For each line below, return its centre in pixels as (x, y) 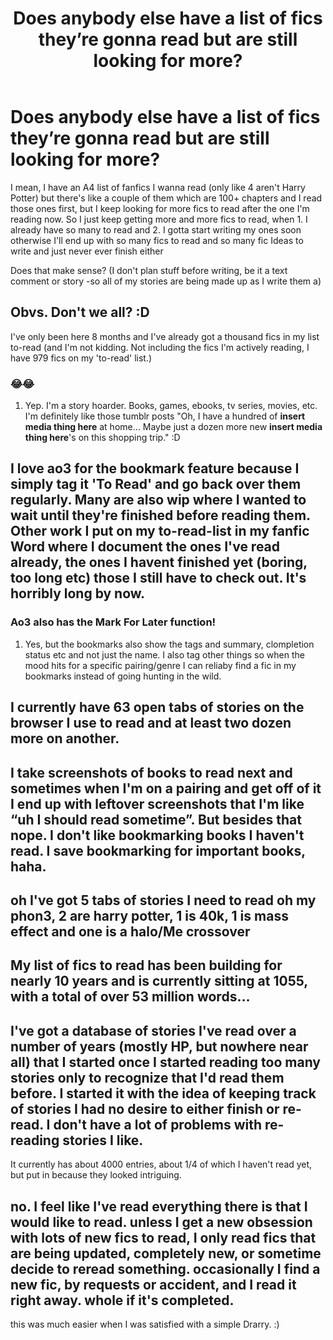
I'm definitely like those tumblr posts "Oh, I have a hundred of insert (165, 416)
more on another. (65, 738)
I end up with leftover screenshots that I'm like (157, 803)
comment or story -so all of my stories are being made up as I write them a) (166, 281)
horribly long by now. (78, 593)
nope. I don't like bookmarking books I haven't (157, 835)
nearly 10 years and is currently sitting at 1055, (159, 981)
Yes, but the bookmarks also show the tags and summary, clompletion (169, 644)
